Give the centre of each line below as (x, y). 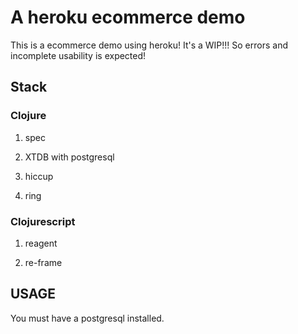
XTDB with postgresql (69, 157)
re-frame (43, 262)
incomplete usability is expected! (78, 55)
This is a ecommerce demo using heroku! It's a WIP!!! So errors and (149, 45)
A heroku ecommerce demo (128, 17)
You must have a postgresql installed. (87, 318)
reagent (41, 243)
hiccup (39, 176)
